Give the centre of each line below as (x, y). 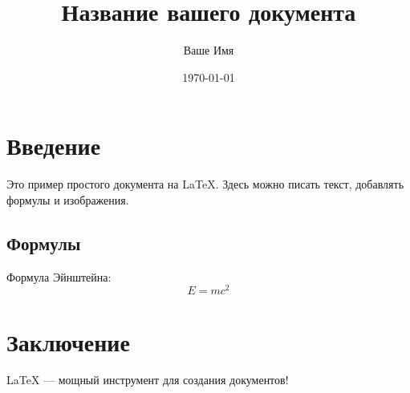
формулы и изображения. (68, 199)
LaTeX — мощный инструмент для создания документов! (148, 380)
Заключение (68, 341)
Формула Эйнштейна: (59, 276)
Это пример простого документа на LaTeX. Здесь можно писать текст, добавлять (205, 184)
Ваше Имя (209, 50)
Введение (54, 146)
